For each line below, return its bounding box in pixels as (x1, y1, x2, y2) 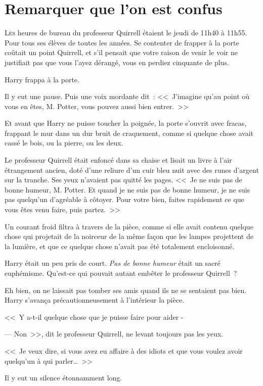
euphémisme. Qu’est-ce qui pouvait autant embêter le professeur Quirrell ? (5, 268, 237, 278)
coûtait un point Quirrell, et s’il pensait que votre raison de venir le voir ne (5, 47, 238, 58)
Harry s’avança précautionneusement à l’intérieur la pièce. (5, 295, 185, 305)
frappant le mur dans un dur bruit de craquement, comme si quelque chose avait (5, 127, 253, 138)
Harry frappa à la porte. (5, 74, 79, 84)
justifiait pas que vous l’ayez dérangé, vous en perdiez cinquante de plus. (5, 57, 229, 67)
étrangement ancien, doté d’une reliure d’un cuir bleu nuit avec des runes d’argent (5, 164, 259, 175)
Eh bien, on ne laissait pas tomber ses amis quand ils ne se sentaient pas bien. (5, 284, 247, 295)
